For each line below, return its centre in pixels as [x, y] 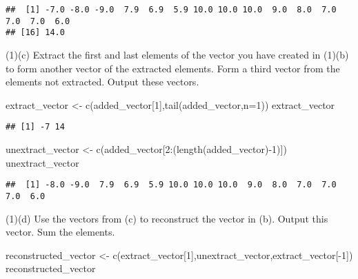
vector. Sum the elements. [60, 232]
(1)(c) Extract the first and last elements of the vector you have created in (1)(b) [177, 54]
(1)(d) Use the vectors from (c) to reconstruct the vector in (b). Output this [167, 218]
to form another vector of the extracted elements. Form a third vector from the [173, 68]
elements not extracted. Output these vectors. [102, 82]
